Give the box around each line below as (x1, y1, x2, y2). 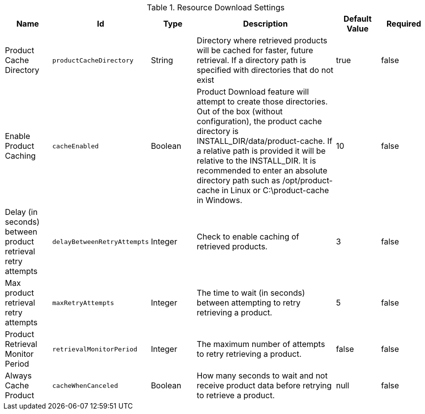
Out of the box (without (196, 106, 283, 116)
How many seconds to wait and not (196, 371, 328, 380)
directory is (196, 126, 239, 136)
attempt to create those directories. (196, 97, 328, 106)
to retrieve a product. (196, 390, 275, 400)
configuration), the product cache (196, 116, 322, 126)
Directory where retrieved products (196, 35, 327, 45)
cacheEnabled (52, 142, 99, 150)
